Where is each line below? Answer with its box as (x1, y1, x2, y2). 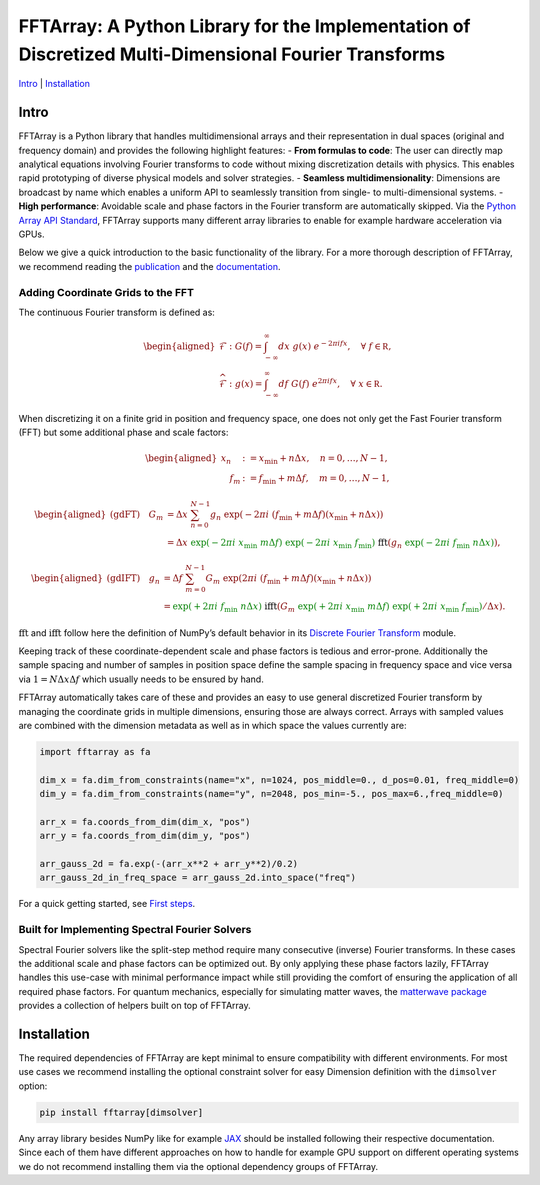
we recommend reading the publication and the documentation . (18, 260, 281, 272)
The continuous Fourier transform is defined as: (18, 306, 215, 318)
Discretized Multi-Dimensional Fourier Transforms (18, 43, 446, 65)
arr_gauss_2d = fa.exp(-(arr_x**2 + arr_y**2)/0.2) (39, 858, 299, 869)
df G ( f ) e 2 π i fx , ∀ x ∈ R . (278, 376, 384, 389)
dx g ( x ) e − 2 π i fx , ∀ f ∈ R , (278, 339, 392, 352)
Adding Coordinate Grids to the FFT (18, 285, 195, 299)
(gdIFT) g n (106, 573, 160, 586)
